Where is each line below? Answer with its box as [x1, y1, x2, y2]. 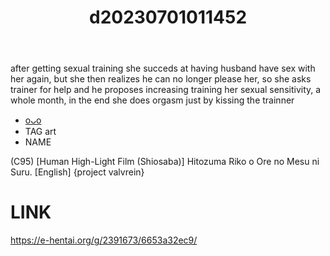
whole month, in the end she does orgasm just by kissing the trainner [10, 94, 295, 106]
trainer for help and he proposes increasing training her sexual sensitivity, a [10, 84, 322, 96]
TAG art [24, 126, 57, 138]
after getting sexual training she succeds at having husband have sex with [10, 62, 316, 75]
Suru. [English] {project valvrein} [10, 166, 145, 178]
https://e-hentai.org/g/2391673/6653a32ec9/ [10, 234, 198, 246]
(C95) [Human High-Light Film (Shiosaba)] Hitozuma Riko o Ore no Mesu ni [10, 156, 320, 168]
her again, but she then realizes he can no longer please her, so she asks [10, 73, 312, 85]
